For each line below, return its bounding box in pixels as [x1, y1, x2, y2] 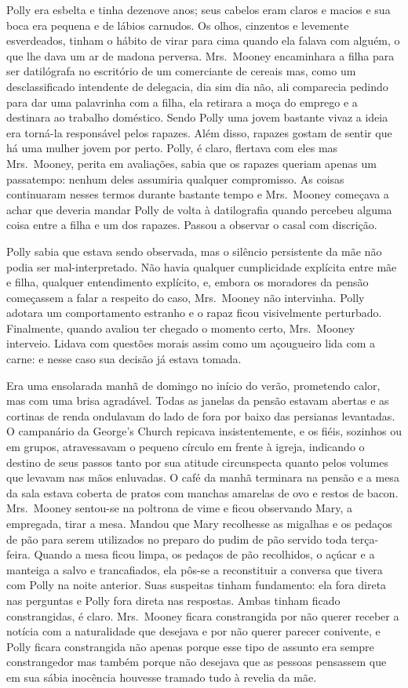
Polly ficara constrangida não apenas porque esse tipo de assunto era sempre [6, 638, 374, 654]
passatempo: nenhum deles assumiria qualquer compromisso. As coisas [6, 170, 344, 187]
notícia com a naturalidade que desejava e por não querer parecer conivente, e [6, 623, 381, 639]
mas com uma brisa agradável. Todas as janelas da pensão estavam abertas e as [6, 392, 389, 409]
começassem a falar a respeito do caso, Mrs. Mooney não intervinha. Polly [6, 289, 365, 305]
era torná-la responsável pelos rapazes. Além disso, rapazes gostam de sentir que [6, 124, 392, 140]
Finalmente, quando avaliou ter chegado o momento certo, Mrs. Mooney [6, 319, 355, 336]
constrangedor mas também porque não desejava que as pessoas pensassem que [6, 653, 387, 670]
